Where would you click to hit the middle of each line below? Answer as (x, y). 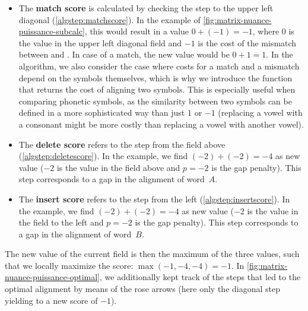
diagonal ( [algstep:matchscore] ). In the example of (109, 19)
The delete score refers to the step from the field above (122, 144)
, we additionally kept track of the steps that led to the (200, 277)
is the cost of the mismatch (247, 42)
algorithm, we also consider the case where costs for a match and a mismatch (159, 66)
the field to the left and (61, 222)
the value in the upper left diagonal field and (100, 42)
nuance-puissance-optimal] (52, 277)
